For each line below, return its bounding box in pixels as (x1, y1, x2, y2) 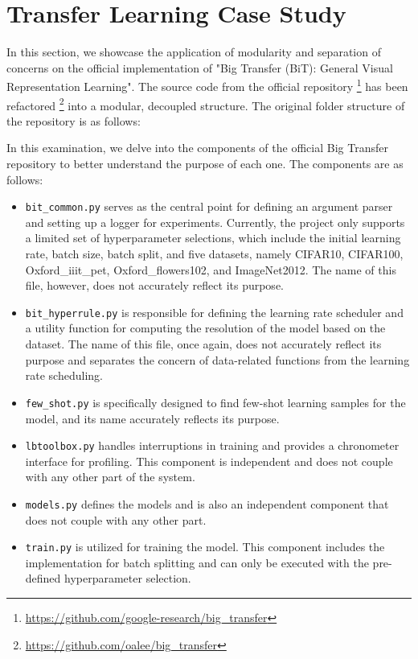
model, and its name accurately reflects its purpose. (25, 410, 280, 426)
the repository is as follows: (6, 112, 141, 129)
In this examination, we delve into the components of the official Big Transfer (6, 139, 388, 156)
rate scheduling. (25, 367, 103, 384)
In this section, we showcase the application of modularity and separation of (6, 43, 381, 60)
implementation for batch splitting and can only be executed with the (25, 554, 369, 570)
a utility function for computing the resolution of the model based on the (25, 319, 386, 336)
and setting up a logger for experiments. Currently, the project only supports (25, 213, 405, 230)
